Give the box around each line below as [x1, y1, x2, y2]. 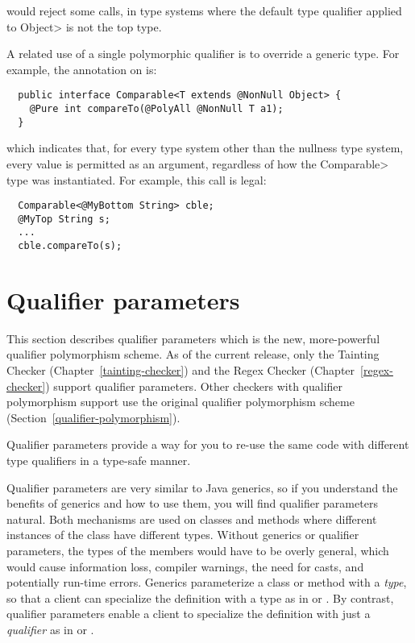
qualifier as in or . [6, 620, 94, 637]
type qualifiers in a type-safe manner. [6, 452, 191, 469]
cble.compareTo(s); [18, 240, 122, 252]
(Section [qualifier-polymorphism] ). [6, 409, 181, 425]
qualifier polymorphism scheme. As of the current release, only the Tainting [6, 346, 380, 363]
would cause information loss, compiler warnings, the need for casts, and [6, 558, 364, 575]
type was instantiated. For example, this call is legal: [6, 171, 267, 188]
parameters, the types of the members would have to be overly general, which [6, 542, 389, 558]
